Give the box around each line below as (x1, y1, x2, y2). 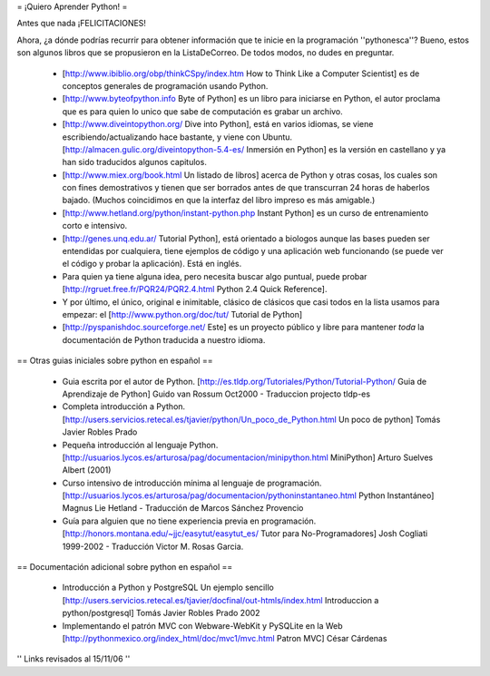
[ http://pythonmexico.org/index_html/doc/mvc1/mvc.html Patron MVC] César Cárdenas (62, 632, 387, 643)
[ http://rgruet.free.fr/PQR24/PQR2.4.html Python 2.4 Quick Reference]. (62, 284, 328, 295)
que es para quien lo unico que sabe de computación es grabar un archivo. (62, 105, 344, 117)
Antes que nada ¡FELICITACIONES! (16, 18, 147, 29)
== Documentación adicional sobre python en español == (16, 562, 233, 573)
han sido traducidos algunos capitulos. (62, 157, 208, 168)
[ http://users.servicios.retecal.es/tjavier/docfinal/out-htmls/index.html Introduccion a (62, 594, 379, 605)
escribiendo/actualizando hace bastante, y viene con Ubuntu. (62, 132, 293, 142)
